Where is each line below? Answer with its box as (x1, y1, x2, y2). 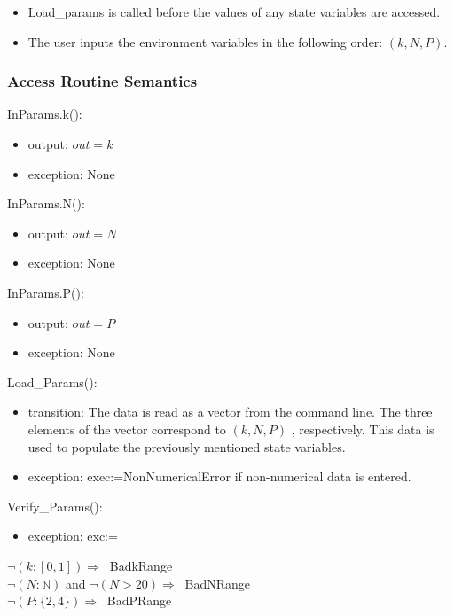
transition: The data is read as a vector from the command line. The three (27, 402, 433, 421)
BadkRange (109, 556, 173, 574)
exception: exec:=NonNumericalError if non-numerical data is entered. (27, 467, 411, 486)
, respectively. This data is (291, 419, 434, 438)
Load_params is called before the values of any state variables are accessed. (27, 3, 441, 20)
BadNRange (184, 573, 251, 592)
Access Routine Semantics (7, 70, 198, 92)
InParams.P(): (7, 283, 84, 301)
